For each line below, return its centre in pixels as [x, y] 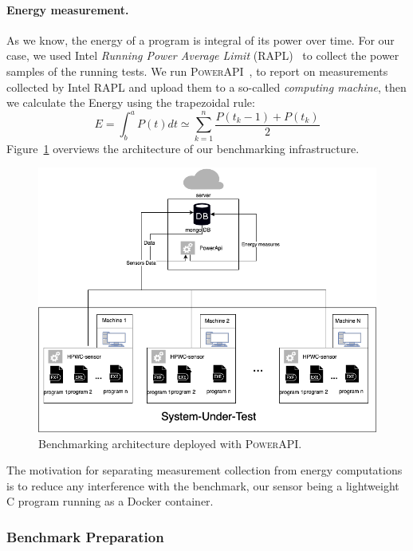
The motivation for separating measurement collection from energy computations [205, 470]
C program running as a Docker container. [110, 501]
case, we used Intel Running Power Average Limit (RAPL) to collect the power [203, 55]
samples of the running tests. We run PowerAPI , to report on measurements [197, 71]
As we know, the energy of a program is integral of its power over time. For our [201, 39]
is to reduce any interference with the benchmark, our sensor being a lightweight [203, 485]
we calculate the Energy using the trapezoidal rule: [131, 102]
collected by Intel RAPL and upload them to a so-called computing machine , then [206, 87]
